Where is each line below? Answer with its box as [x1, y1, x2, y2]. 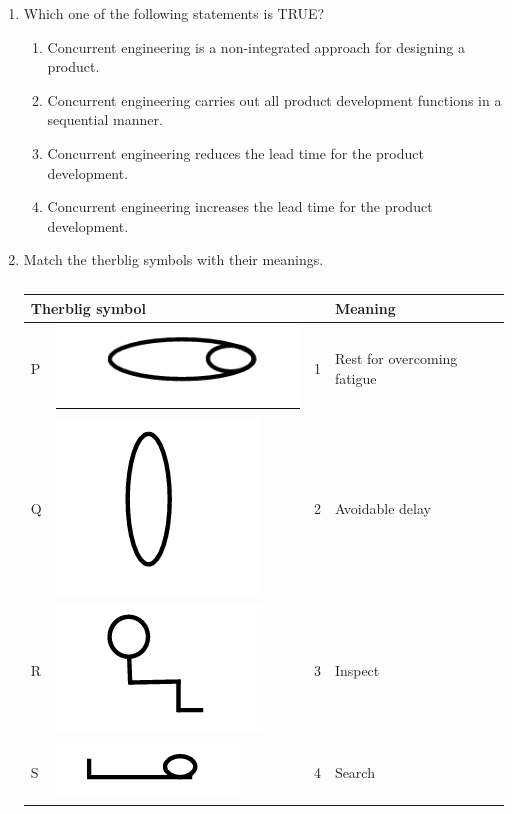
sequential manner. [47, 109, 163, 130]
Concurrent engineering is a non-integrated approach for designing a [47, 36, 465, 57]
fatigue [334, 368, 377, 389]
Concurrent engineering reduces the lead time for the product [47, 142, 424, 163]
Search [334, 761, 375, 782]
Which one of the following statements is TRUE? [23, 3, 325, 23]
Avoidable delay [334, 497, 431, 518]
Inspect [334, 659, 380, 680]
